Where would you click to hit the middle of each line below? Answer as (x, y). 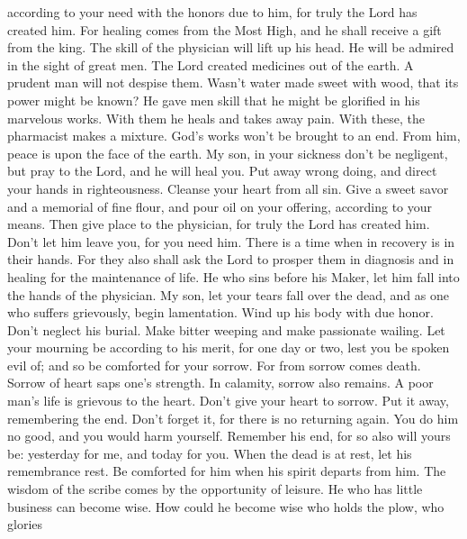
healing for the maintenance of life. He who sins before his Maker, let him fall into (233, 276)
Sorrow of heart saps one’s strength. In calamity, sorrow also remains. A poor (220, 383)
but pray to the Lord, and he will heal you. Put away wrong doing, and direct (222, 171)
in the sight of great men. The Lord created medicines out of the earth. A (211, 64)
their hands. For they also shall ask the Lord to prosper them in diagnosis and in (231, 259)
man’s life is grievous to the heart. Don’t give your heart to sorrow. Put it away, (228, 401)
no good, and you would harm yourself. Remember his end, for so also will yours (229, 436)
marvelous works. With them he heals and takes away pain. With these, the (216, 118)
